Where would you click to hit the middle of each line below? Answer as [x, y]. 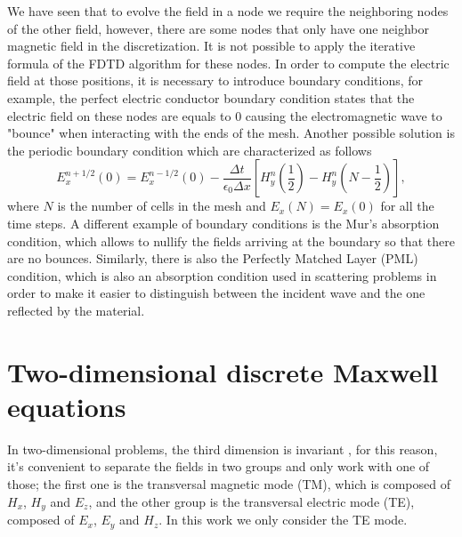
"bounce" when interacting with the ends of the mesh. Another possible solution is [231, 133]
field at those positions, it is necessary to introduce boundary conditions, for [215, 80]
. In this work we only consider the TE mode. [283, 520]
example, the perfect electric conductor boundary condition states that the [211, 97]
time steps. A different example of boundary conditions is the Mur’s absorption [223, 223]
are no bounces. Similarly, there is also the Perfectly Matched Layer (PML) [213, 258]
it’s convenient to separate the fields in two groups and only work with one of [219, 466]
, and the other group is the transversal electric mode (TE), [251, 501]
